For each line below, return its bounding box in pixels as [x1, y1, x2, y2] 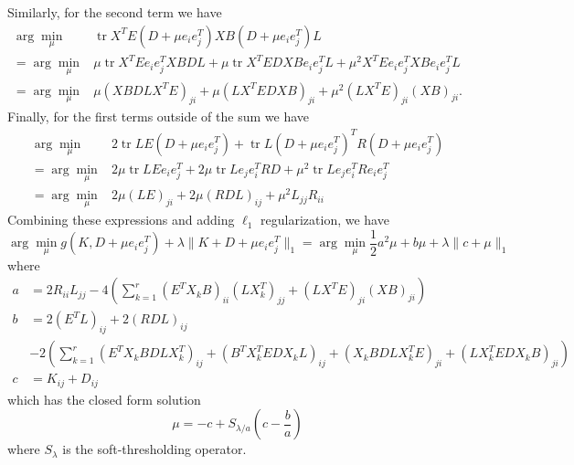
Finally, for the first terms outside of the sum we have [7, 107, 309, 126]
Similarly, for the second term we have [7, 3, 222, 21]
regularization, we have [260, 210, 389, 229]
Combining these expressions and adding [7, 210, 235, 229]
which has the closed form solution [7, 389, 201, 408]
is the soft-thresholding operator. [62, 439, 247, 459]
